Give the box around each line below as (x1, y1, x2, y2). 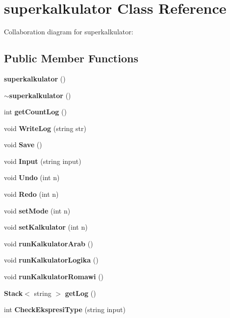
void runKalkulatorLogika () (4, 255, 99, 265)
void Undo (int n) (4, 172, 60, 183)
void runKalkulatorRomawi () (4, 271, 104, 282)
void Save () (4, 139, 42, 150)
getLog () (65, 288, 96, 298)
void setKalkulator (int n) (4, 222, 88, 232)
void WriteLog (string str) (4, 123, 86, 133)
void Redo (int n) (4, 189, 59, 199)
